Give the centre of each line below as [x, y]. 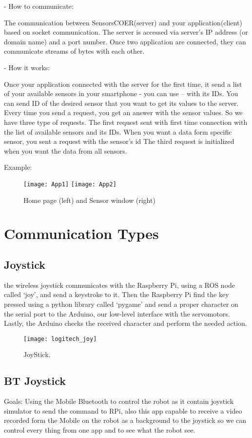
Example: [18, 167]
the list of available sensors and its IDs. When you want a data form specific [118, 131]
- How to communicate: [39, 6]
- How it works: [27, 67]
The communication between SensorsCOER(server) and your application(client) [123, 22]
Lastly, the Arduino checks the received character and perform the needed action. [126, 323]
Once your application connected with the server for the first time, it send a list [123, 84]
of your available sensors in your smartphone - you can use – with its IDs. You [121, 93]
